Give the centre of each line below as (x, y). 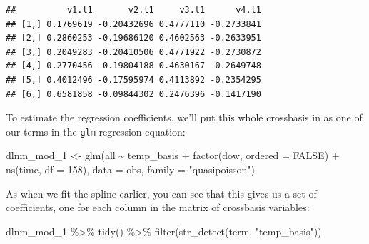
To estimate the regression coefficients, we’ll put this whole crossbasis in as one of (184, 117)
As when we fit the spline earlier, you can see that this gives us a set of (161, 193)
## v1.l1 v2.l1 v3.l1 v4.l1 (133, 10)
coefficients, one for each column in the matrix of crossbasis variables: (158, 207)
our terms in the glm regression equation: (96, 131)
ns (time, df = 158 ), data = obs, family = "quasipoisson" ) (130, 169)
